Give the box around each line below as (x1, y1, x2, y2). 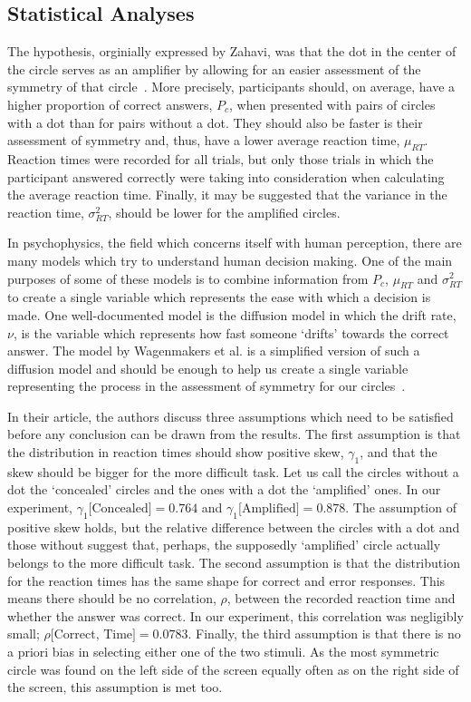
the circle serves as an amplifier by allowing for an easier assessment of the (7, 59, 421, 78)
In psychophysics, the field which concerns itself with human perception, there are (7, 233, 462, 252)
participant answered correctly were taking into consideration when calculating (7, 167, 445, 186)
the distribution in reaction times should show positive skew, (7, 443, 344, 462)
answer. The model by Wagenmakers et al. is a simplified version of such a (7, 341, 420, 360)
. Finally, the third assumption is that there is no (187, 624, 461, 643)
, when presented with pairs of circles (229, 94, 436, 113)
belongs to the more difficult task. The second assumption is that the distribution (7, 553, 460, 572)
